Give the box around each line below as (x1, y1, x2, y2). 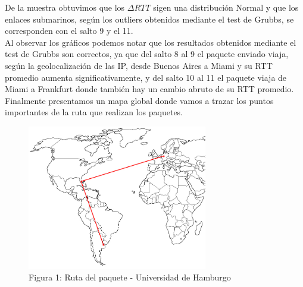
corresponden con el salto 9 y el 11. (5, 24, 133, 37)
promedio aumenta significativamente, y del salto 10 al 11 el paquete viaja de (5, 71, 287, 83)
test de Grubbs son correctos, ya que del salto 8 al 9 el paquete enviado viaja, (5, 48, 289, 60)
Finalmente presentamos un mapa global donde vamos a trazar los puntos (5, 94, 274, 106)
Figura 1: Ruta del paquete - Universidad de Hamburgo (29, 271, 231, 283)
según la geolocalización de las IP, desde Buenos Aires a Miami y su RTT (5, 59, 273, 71)
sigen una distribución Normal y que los (153, 1, 299, 13)
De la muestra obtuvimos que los (5, 1, 125, 13)
